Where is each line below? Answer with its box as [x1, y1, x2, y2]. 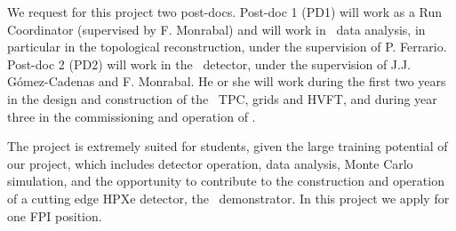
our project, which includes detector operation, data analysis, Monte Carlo [7, 154, 413, 172]
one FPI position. [7, 206, 102, 225]
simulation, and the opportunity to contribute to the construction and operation [7, 171, 444, 190]
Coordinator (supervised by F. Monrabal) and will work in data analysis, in [7, 20, 426, 38]
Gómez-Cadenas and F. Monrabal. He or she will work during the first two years [7, 72, 446, 91]
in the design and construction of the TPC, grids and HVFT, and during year [7, 89, 437, 108]
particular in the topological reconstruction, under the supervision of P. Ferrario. [7, 37, 447, 56]
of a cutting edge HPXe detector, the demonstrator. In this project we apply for [7, 188, 450, 207]
